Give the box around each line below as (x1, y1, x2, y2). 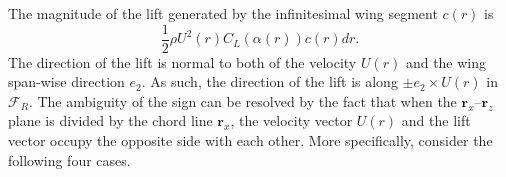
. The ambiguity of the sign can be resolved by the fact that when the (28, 90, 457, 111)
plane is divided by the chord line (8, 110, 213, 131)
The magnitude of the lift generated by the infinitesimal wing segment (8, 3, 438, 23)
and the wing (405, 51, 487, 72)
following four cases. (8, 149, 131, 170)
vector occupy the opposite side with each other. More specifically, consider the (8, 130, 493, 151)
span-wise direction (8, 71, 125, 92)
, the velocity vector (230, 110, 353, 131)
